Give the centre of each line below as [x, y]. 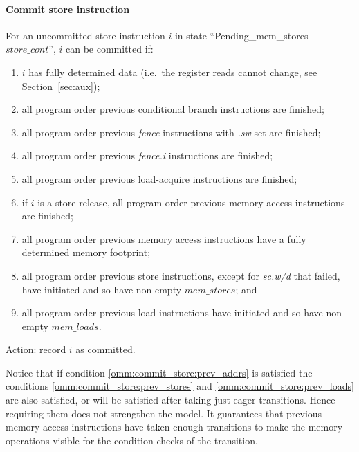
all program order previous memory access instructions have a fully [164, 238]
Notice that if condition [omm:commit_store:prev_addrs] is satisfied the [159, 372]
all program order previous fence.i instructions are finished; [147, 155]
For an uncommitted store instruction [85, 35]
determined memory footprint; [86, 252]
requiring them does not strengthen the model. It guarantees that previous [164, 413]
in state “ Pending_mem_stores [241, 35]
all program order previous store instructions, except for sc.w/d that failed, [181, 275]
